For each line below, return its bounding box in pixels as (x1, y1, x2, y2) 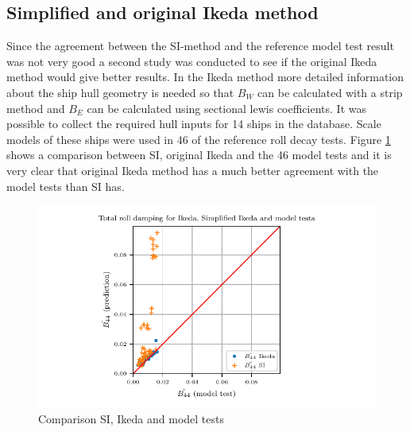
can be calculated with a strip (257, 84, 403, 100)
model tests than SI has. (6, 177, 125, 194)
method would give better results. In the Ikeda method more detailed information (6, 68, 404, 85)
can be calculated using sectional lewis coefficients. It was (87, 99, 366, 116)
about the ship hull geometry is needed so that (6, 84, 234, 100)
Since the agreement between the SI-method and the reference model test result (6, 37, 394, 54)
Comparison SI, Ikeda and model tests (38, 411, 224, 427)
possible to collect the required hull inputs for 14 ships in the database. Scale (6, 115, 381, 132)
